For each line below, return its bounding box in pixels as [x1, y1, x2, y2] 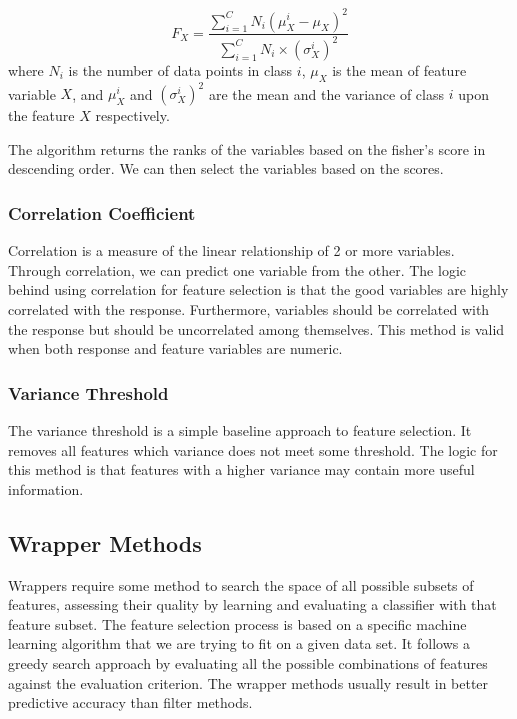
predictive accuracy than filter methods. [8, 692, 253, 713]
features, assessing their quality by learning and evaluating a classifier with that [8, 594, 497, 615]
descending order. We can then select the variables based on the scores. [8, 158, 444, 179]
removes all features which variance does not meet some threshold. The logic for [8, 439, 498, 460]
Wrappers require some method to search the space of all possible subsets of [8, 574, 474, 595]
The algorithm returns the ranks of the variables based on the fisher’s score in [8, 138, 486, 159]
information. [8, 478, 84, 499]
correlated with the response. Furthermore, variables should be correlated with [8, 298, 490, 319]
